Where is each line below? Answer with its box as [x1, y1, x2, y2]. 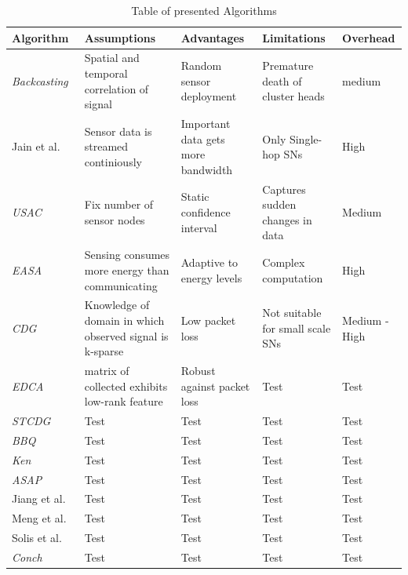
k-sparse [84, 343, 124, 359]
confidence [180, 204, 231, 220]
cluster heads [262, 88, 325, 104]
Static [180, 188, 209, 205]
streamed [84, 138, 129, 155]
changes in [262, 211, 312, 227]
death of [262, 72, 302, 89]
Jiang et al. [12, 490, 66, 507]
